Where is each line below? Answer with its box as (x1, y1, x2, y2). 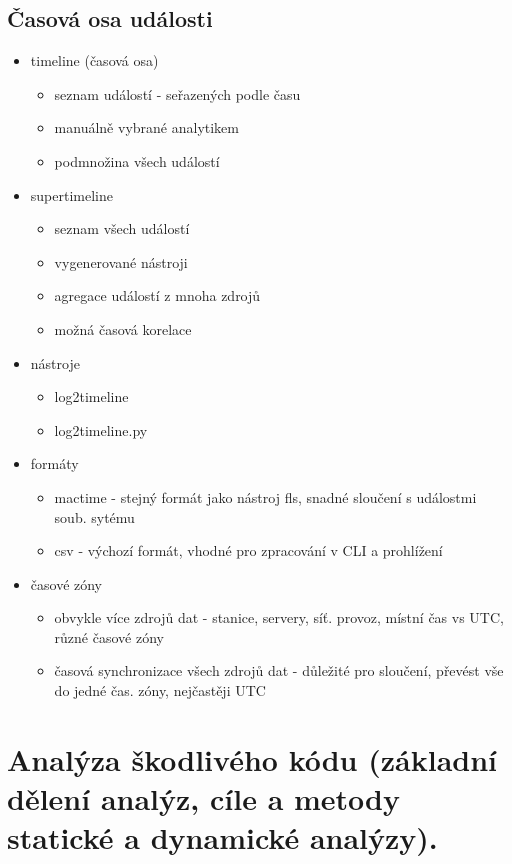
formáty (30, 453, 79, 474)
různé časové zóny (54, 626, 164, 647)
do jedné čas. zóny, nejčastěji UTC (54, 680, 266, 701)
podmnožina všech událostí (54, 150, 220, 171)
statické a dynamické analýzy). (7, 817, 438, 858)
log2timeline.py (54, 419, 148, 440)
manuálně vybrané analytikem (54, 117, 239, 138)
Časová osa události (7, 3, 213, 34)
